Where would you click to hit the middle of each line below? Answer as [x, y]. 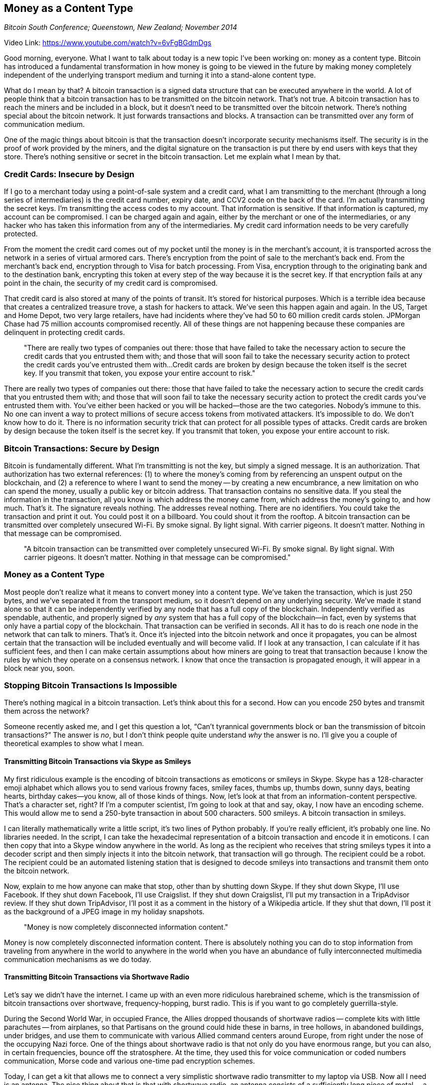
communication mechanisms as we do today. [78, 959]
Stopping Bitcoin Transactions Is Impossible [91, 686]
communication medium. [44, 124]
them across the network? [47, 711]
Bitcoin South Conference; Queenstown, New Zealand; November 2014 [121, 27]
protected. [21, 234]
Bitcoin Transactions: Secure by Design [82, 448]
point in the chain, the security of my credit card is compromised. [111, 283]
